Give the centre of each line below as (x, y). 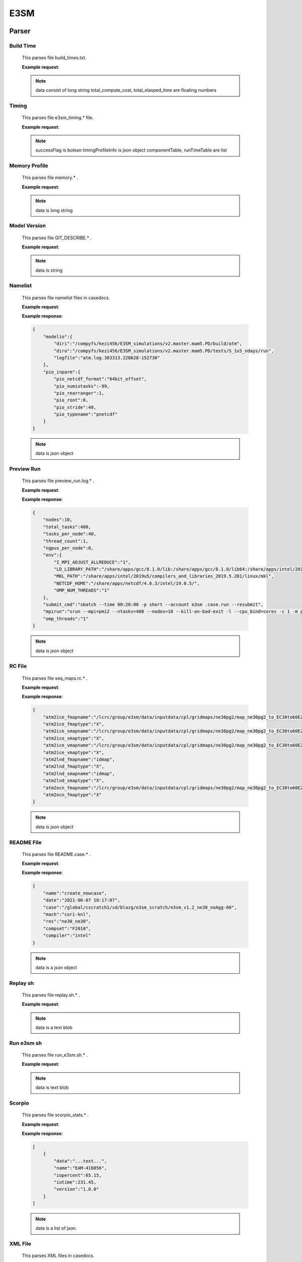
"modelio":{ (58, 336)
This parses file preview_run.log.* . (58, 481)
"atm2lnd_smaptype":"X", (74, 781)
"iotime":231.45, (75, 1182)
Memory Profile (29, 166)
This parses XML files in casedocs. (58, 1256)
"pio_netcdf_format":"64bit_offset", (100, 379)
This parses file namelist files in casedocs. (66, 297)
